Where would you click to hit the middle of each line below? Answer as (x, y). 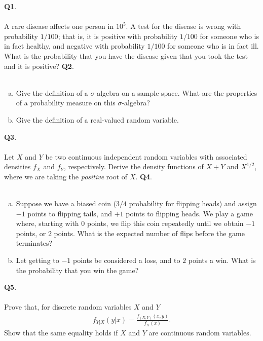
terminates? (34, 243)
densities (17, 166)
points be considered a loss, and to (127, 260)
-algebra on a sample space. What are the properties (176, 92)
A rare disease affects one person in (59, 26)
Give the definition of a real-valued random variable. (97, 119)
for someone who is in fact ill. (213, 46)
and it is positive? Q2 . (39, 66)
